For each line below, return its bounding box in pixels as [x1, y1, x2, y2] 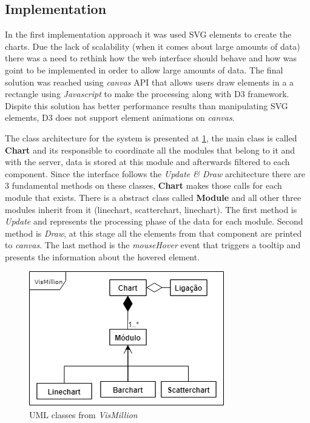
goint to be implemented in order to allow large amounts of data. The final [5, 63, 283, 76]
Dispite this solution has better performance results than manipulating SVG [5, 99, 288, 112]
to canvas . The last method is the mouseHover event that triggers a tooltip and [5, 239, 301, 251]
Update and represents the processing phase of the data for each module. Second [5, 215, 303, 228]
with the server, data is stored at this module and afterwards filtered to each [5, 155, 290, 168]
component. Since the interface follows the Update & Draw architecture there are [5, 167, 305, 180]
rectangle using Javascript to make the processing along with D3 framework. [5, 87, 289, 100]
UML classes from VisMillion [29, 408, 138, 421]
